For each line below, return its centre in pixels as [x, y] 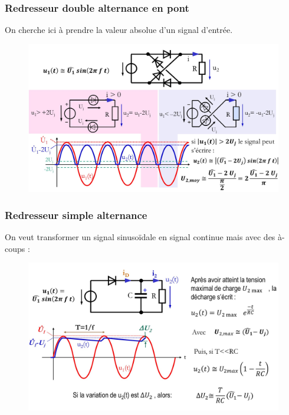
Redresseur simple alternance [76, 215]
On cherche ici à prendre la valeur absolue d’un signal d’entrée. [119, 30]
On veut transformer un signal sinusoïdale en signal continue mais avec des [140, 236]
